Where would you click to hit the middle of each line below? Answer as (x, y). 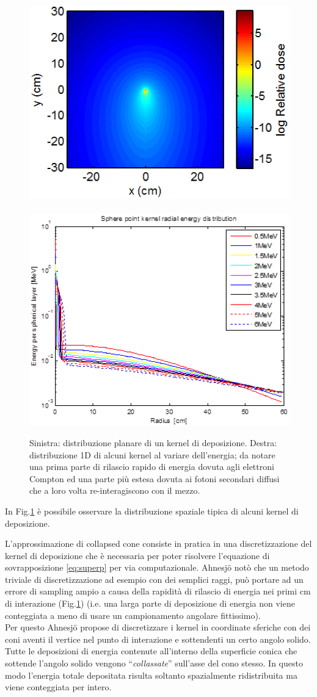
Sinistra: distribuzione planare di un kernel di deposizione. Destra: (153, 442)
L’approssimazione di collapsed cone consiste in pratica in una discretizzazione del (158, 544)
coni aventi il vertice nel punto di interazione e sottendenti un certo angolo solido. (158, 639)
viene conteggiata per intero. (58, 687)
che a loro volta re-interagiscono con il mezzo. (115, 490)
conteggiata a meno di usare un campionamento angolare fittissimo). (133, 615)
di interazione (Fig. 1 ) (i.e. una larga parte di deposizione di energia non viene (150, 603)
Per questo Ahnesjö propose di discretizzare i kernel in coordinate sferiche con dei (158, 627)
